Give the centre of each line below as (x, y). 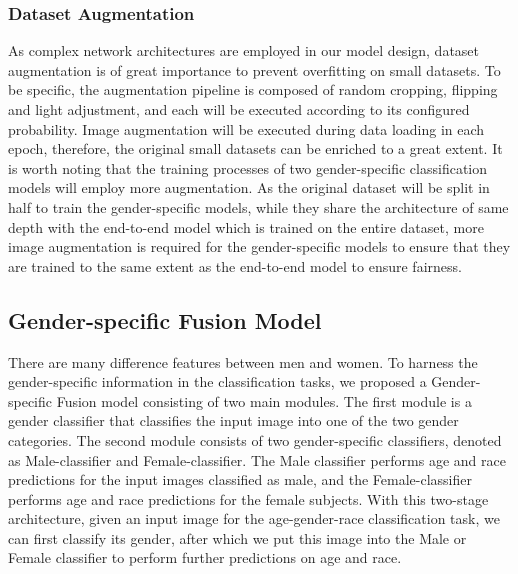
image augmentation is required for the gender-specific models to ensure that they (259, 246)
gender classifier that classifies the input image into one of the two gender (233, 420)
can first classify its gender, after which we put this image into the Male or (237, 537)
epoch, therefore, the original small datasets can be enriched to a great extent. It (255, 148)
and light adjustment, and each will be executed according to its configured (239, 109)
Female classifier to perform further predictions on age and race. (205, 557)
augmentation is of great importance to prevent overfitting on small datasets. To (254, 69)
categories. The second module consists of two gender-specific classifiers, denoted (255, 439)
